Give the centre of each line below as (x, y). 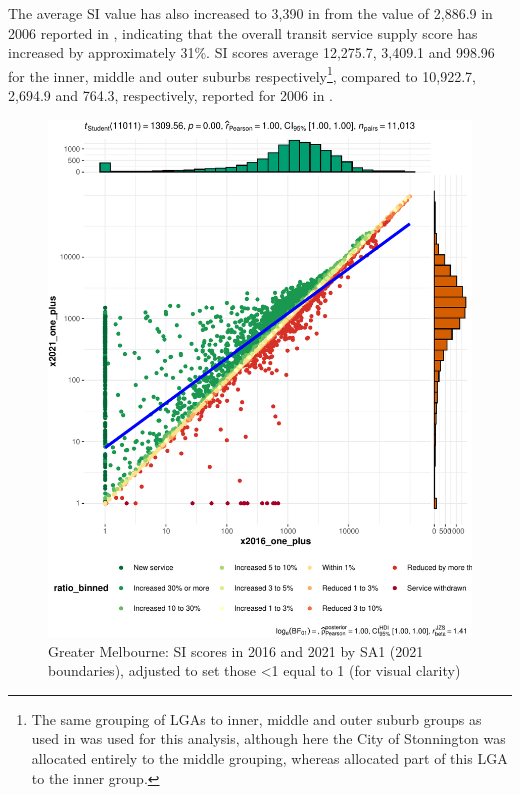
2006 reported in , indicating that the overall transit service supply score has (243, 32)
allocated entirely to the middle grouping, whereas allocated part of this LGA (269, 758)
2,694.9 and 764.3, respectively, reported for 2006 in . (170, 95)
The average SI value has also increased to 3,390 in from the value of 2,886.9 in (250, 13)
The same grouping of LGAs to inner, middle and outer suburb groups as (256, 718)
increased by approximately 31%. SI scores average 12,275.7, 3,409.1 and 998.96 (251, 52)
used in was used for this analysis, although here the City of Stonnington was (268, 738)
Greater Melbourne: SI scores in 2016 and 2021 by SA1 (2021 (236, 650)
